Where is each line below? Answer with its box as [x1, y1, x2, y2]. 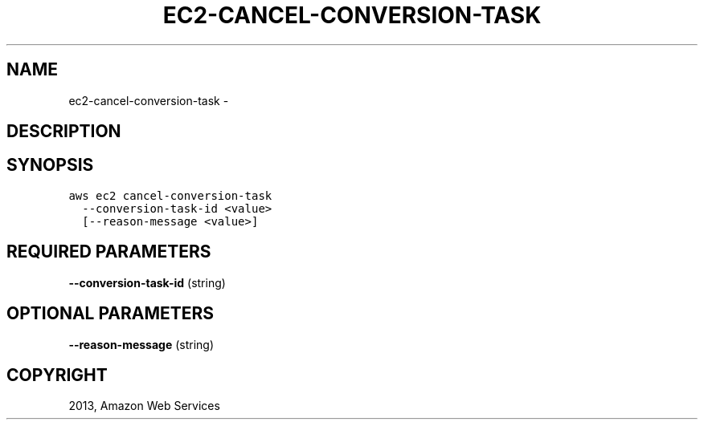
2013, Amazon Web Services [68, 399, 220, 413]
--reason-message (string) [68, 337, 215, 351]
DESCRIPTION [6, 121, 121, 142]
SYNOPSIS [6, 155, 94, 176]
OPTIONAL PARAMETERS [6, 303, 215, 324]
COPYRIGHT [6, 364, 108, 385]
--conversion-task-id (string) [68, 275, 226, 290]
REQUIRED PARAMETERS [6, 241, 211, 262]
